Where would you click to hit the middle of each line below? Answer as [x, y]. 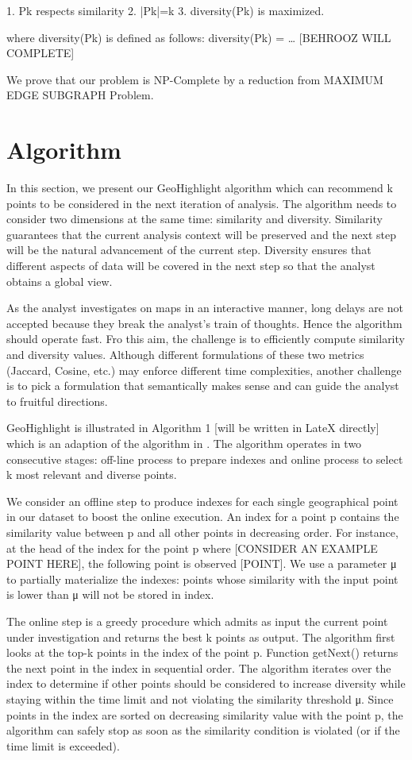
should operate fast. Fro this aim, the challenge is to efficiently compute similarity [206, 339]
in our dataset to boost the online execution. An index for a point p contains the [203, 517]
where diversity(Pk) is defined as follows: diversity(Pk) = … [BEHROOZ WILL [199, 37]
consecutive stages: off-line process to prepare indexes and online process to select [205, 459]
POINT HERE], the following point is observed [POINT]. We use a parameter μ [202, 563]
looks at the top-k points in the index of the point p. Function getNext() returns [202, 652]
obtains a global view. [60, 281]
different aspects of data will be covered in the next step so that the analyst [191, 266]
